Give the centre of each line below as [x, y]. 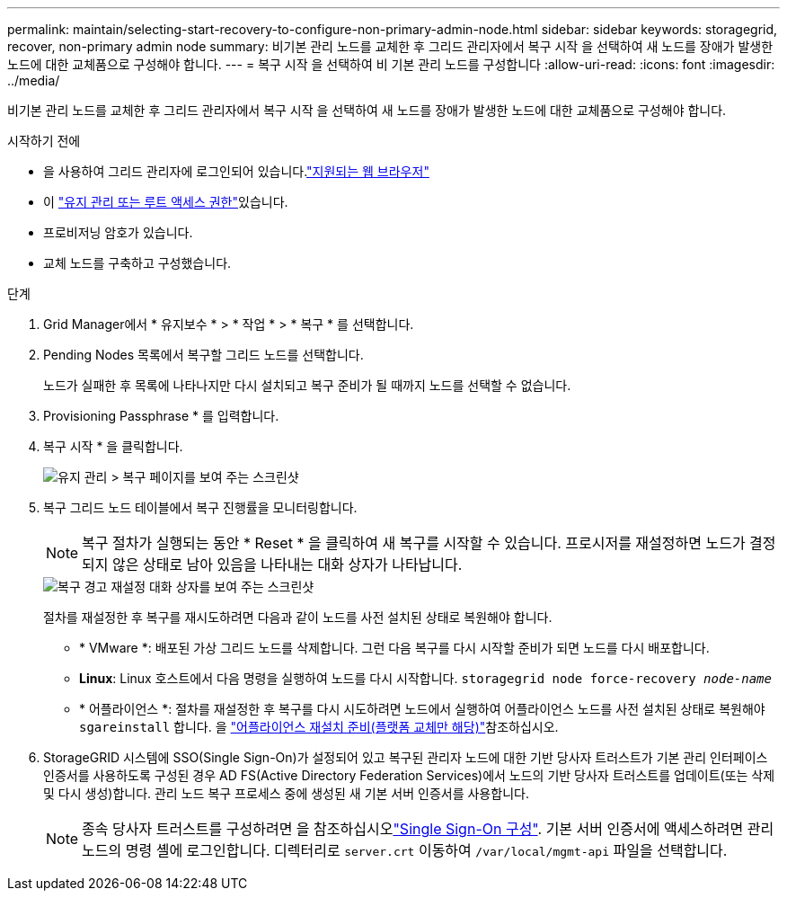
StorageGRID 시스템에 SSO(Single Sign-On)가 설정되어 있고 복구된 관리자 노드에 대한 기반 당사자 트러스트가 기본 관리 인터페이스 [406, 757]
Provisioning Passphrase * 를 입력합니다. [161, 416]
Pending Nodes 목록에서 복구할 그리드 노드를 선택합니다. [203, 355]
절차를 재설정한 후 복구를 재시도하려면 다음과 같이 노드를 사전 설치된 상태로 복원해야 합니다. [298, 617]
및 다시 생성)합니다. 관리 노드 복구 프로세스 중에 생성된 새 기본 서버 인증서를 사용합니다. [286, 793]
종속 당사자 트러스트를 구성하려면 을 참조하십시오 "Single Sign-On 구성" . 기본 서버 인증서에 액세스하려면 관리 [428, 829]
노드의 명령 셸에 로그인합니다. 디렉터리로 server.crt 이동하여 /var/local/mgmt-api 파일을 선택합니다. [405, 850]
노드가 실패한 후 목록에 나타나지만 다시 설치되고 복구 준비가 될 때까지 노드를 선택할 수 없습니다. [307, 385]
